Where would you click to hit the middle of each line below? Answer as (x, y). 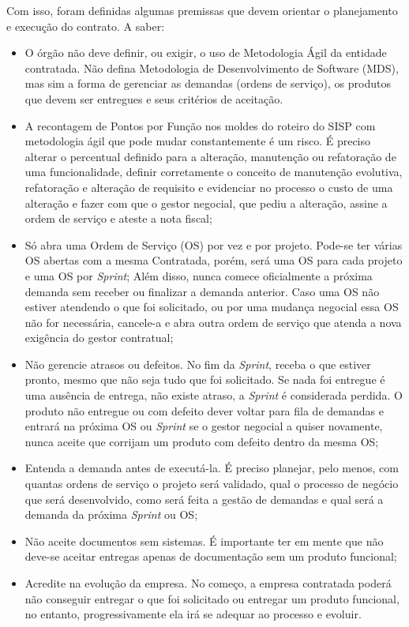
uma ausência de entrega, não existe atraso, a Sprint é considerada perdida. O (214, 395)
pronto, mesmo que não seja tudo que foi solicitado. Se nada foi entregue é (205, 379)
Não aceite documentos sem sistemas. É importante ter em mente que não (204, 541)
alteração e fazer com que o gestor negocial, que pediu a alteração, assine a (206, 203)
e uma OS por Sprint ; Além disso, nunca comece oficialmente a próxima (199, 275)
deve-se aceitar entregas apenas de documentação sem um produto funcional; (211, 556)
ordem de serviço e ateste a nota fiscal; (118, 218)
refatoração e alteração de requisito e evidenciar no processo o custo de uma (209, 187)
